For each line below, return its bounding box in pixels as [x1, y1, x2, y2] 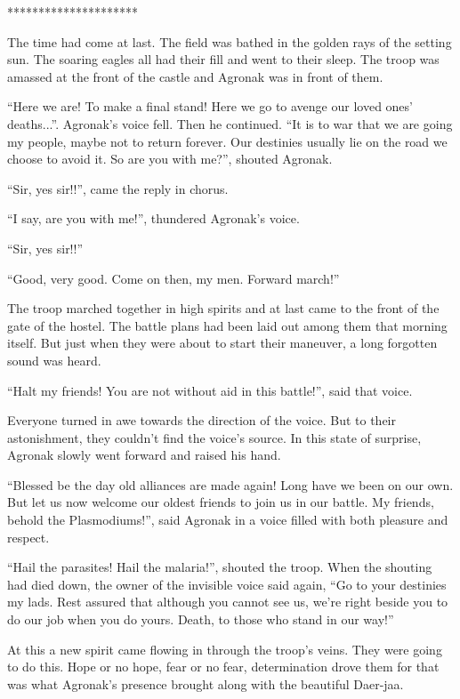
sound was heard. [7, 350, 101, 369]
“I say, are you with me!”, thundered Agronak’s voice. [7, 209, 300, 228]
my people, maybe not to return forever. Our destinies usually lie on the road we [7, 132, 448, 150]
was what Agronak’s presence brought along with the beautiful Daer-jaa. [7, 674, 404, 693]
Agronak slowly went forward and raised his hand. [7, 446, 281, 464]
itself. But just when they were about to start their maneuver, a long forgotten [7, 333, 438, 352]
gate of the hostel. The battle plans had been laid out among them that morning [7, 316, 448, 334]
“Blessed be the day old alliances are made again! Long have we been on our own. [7, 475, 454, 494]
